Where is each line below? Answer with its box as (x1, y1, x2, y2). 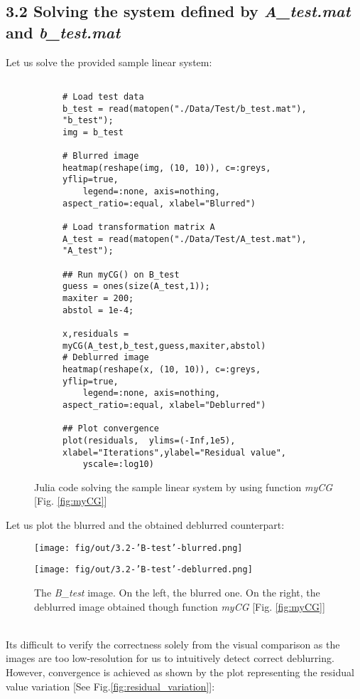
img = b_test (62, 127, 124, 137)
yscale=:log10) (82, 459, 154, 470)
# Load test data (62, 91, 144, 102)
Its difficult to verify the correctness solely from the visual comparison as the (6, 636, 340, 651)
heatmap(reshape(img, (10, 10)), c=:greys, (62, 162, 271, 173)
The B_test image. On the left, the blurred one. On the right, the (34, 584, 320, 599)
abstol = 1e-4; (62, 305, 134, 315)
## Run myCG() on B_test (62, 269, 180, 280)
